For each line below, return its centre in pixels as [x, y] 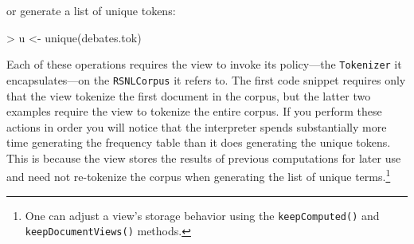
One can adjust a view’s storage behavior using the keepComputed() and [202, 215]
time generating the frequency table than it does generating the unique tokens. [199, 142]
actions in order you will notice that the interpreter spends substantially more [197, 126]
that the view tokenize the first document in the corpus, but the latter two [189, 95]
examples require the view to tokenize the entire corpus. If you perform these [194, 111]
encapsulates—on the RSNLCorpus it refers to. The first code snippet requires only [206, 79]
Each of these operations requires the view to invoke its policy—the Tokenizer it [204, 64]
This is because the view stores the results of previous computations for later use [204, 157]
